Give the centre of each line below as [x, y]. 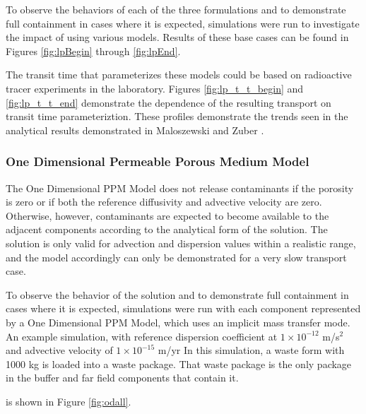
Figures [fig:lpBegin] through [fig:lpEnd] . [93, 51]
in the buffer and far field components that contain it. [122, 378]
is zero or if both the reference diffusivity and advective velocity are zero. [164, 202]
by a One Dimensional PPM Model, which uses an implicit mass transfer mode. [178, 322]
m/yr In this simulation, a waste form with [251, 350]
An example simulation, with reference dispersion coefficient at [142, 336]
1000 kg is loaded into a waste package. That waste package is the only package [179, 363]
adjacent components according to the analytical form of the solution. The [167, 229]
